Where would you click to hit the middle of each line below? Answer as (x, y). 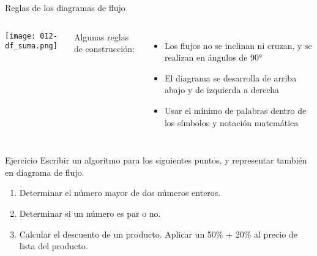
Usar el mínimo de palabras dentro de (235, 110)
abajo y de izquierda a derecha (222, 90)
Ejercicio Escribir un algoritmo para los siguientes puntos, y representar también (156, 160)
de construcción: (104, 49)
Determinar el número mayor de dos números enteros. (120, 193)
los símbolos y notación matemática (231, 122)
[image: (21, 36)
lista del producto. (54, 246)
